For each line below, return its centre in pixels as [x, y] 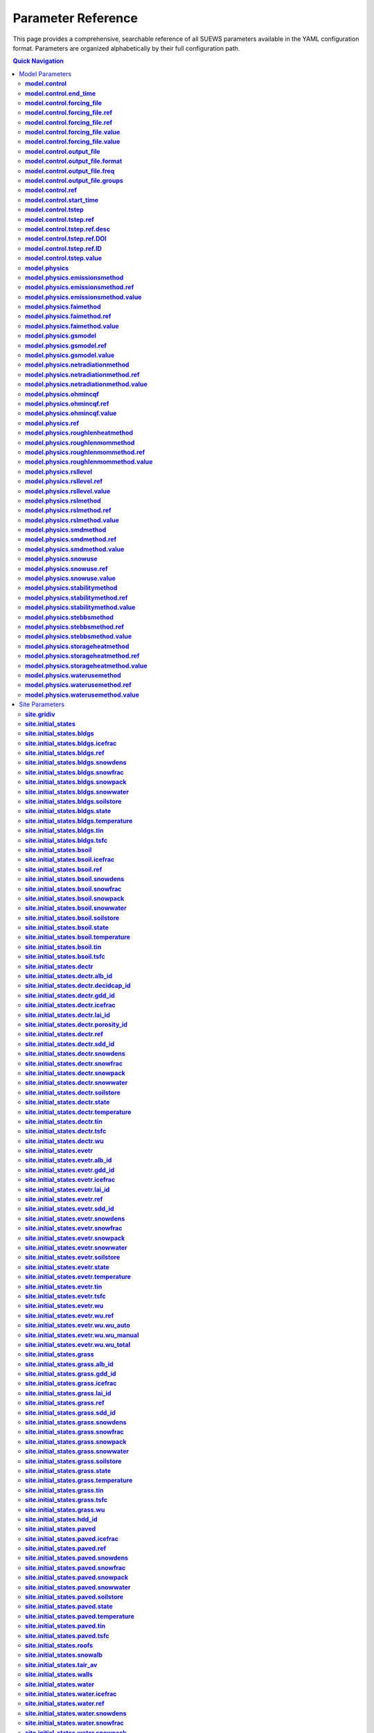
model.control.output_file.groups [74, 181]
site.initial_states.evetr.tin [64, 1287]
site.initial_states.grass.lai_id [68, 1393]
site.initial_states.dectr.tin [64, 1121]
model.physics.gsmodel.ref [66, 345]
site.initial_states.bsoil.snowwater [76, 908]
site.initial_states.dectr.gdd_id [70, 995]
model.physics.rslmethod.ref [68, 510]
